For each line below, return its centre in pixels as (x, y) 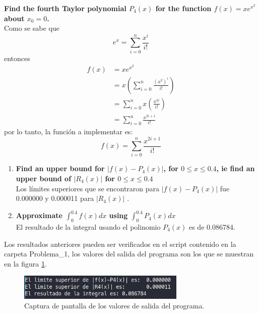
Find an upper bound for (60, 168)
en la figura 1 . (25, 263)
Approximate (39, 215)
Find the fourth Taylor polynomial (65, 8)
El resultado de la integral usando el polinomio (88, 227)
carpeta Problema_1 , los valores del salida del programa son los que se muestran (129, 254)
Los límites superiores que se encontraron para (88, 188)
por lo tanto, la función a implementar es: (69, 131)
